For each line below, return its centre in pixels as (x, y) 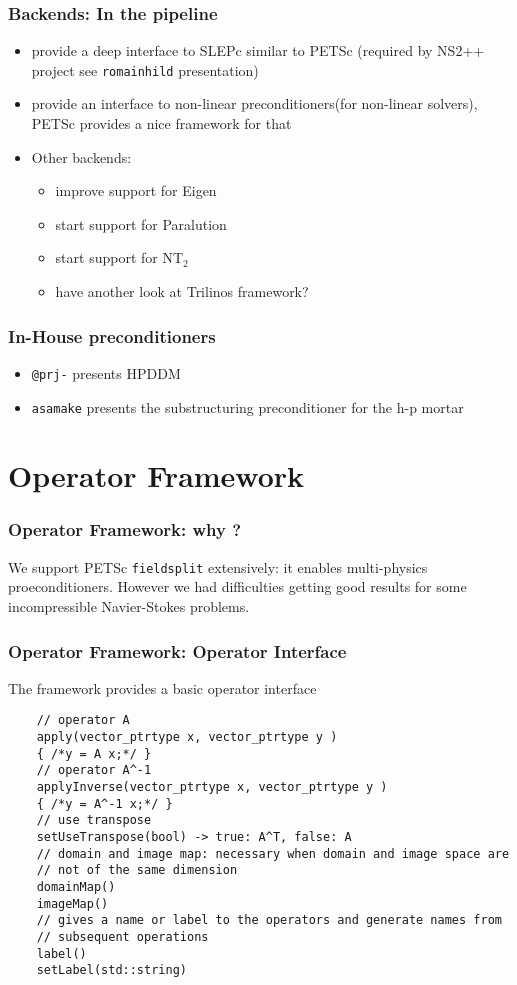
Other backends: (81, 156)
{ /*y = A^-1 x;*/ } (104, 803)
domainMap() (76, 886)
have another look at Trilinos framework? (182, 291)
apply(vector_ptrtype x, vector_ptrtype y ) (187, 737)
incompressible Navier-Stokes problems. (129, 606)
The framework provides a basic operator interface (162, 687)
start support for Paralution (141, 223)
